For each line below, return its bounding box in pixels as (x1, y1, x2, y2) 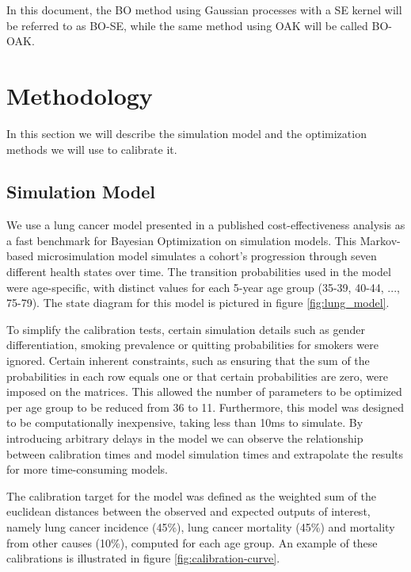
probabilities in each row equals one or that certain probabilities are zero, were (6, 367, 388, 384)
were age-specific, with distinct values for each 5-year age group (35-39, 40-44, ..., (6, 278, 400, 295)
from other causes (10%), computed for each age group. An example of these (6, 534, 378, 551)
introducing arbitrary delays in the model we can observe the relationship (6, 430, 363, 447)
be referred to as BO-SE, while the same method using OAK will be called (6, 17, 368, 33)
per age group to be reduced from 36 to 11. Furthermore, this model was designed (6, 398, 404, 415)
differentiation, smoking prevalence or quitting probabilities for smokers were (6, 336, 379, 353)
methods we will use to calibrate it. (6, 140, 177, 157)
